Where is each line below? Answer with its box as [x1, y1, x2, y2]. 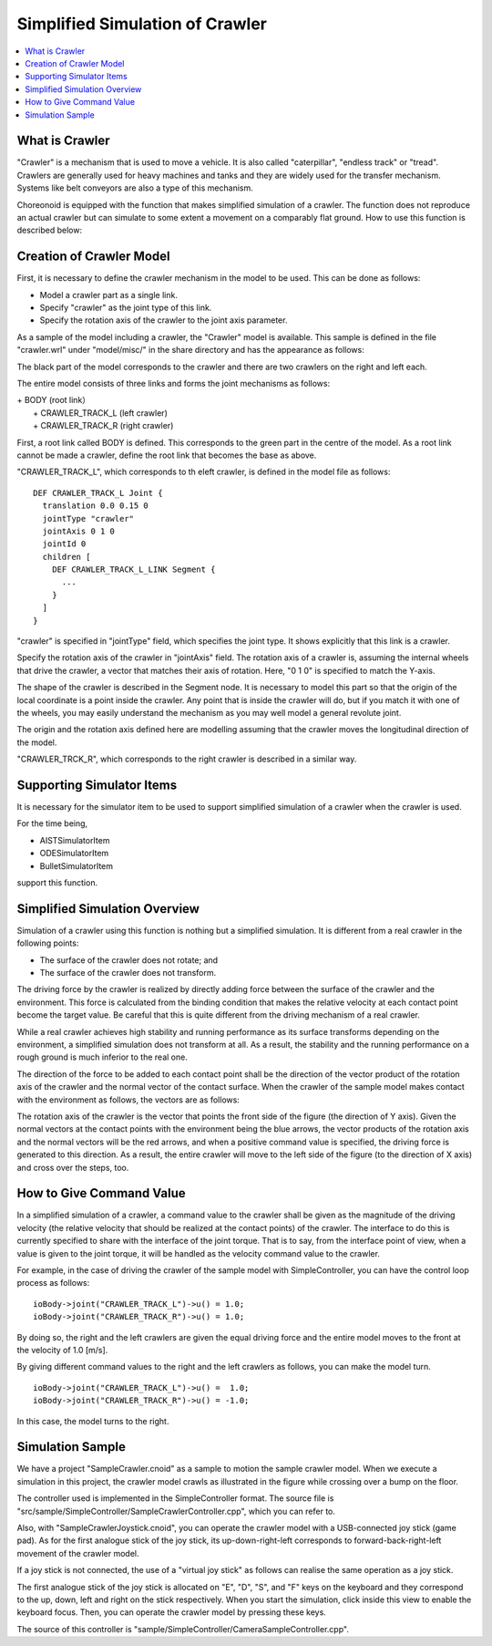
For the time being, [16, 818, 88, 829]
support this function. [16, 877, 98, 888]
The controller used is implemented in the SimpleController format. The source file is [16, 1493, 334, 1504]
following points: [16, 937, 79, 948]
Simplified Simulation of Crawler [16, 14, 268, 34]
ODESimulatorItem [39, 848, 109, 859]
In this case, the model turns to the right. [16, 1415, 169, 1426]
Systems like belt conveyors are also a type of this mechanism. [16, 182, 254, 193]
